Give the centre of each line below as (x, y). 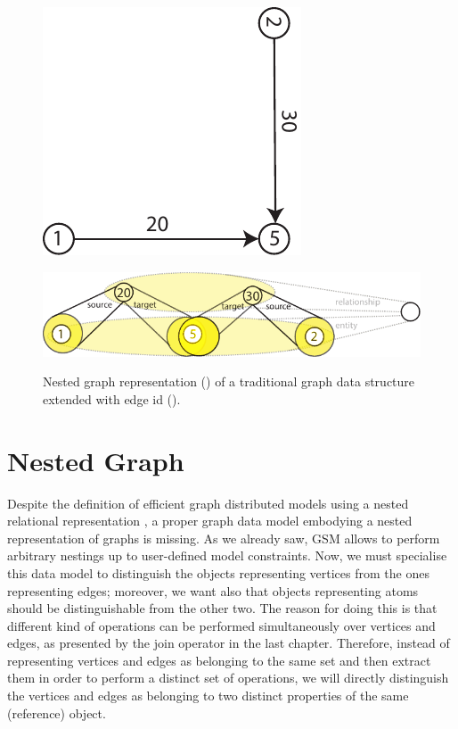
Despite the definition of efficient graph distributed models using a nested (208, 503)
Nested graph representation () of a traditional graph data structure (229, 381)
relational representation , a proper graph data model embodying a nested (210, 521)
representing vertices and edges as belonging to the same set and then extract (219, 660)
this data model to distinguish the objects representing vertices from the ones (218, 572)
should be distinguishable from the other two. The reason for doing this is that (222, 608)
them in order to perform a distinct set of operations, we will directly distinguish (228, 678)
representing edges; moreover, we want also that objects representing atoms (213, 590)
